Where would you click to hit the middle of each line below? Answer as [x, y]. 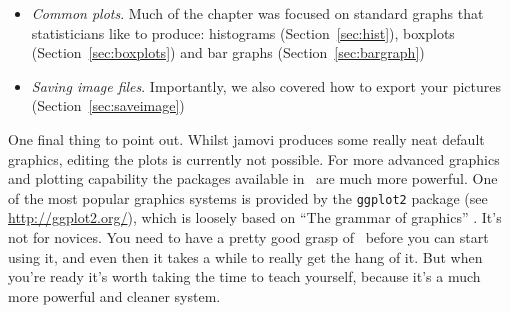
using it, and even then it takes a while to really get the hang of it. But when [245, 256]
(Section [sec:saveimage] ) [108, 105]
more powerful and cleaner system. [114, 295]
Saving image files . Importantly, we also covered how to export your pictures [266, 85]
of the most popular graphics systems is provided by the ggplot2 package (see [248, 197]
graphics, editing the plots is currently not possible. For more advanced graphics [254, 158]
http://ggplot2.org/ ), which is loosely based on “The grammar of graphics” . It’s [255, 217]
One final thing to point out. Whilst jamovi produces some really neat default [246, 138]
